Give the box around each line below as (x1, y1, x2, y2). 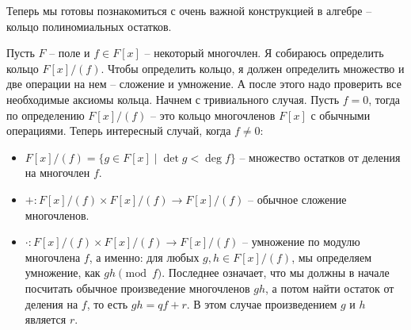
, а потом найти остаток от (264, 279, 394, 296)
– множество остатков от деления (239, 148, 401, 165)
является (25, 311, 67, 328)
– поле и (49, 44, 90, 61)
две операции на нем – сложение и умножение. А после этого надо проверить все (6, 75, 401, 92)
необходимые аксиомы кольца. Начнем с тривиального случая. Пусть (6, 90, 340, 107)
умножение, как (25, 264, 101, 281)
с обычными (310, 106, 371, 123)
